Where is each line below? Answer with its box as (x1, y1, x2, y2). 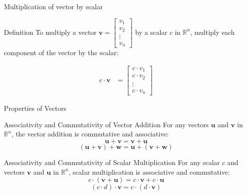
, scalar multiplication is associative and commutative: (68, 166, 230, 177)
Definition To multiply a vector (4, 27, 97, 37)
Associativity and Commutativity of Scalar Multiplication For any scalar (4, 157, 220, 167)
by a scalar (135, 27, 167, 37)
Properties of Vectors (4, 103, 66, 113)
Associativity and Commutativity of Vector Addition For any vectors (4, 119, 209, 129)
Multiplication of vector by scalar (4, 1, 103, 11)
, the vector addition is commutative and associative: (11, 129, 169, 139)
